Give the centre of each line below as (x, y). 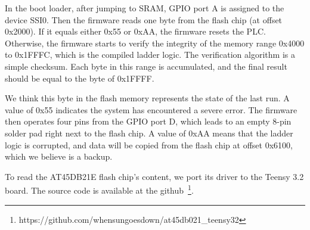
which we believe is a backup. (59, 156)
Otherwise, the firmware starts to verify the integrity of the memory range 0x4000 (155, 43)
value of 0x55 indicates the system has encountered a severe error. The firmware (151, 109)
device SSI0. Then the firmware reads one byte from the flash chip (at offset (144, 19)
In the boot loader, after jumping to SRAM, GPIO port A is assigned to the (145, 8)
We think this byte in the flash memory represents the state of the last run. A (147, 98)
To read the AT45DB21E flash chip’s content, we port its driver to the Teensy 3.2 (154, 176)
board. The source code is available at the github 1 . (99, 189)
